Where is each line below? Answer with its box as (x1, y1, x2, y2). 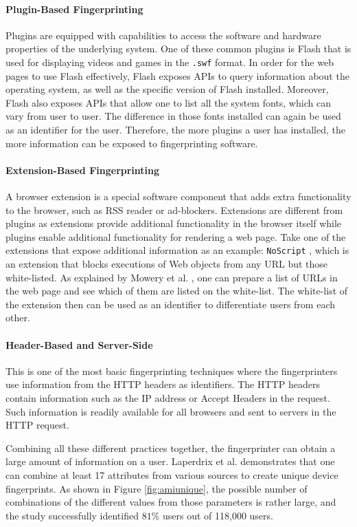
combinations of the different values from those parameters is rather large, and (5, 495, 336, 509)
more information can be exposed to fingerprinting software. (5, 136, 258, 150)
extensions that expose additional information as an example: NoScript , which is (5, 243, 349, 257)
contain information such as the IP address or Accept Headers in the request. (5, 390, 330, 405)
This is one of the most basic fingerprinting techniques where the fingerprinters (5, 363, 338, 378)
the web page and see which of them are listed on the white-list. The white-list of (5, 283, 348, 298)
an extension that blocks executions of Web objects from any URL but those (5, 257, 328, 271)
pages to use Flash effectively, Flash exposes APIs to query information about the (5, 68, 349, 83)
